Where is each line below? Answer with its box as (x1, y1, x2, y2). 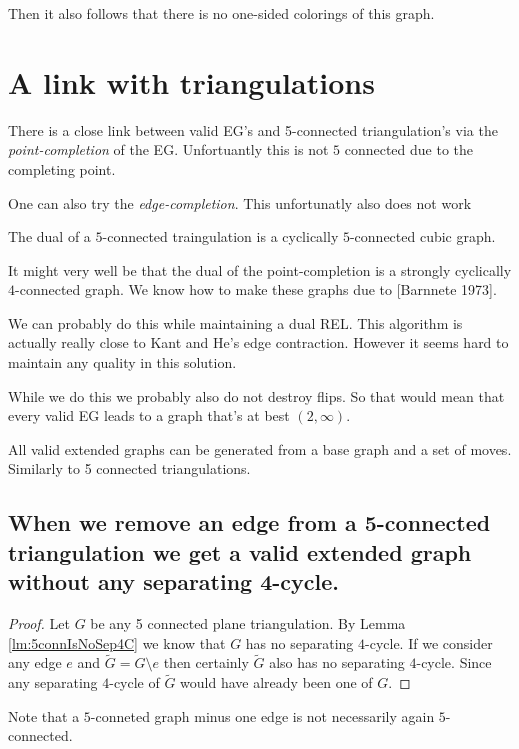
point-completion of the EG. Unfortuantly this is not (8, 139, 329, 160)
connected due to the (344, 139, 474, 160)
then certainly (163, 652, 249, 673)
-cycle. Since (416, 652, 492, 673)
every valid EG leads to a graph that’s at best (8, 405, 290, 426)
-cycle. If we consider (365, 632, 493, 653)
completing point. (8, 158, 116, 179)
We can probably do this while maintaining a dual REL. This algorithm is (8, 312, 463, 333)
